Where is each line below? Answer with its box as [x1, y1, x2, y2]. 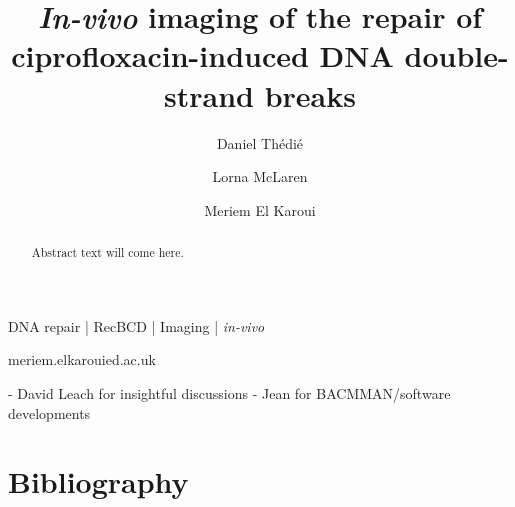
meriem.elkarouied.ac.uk [8, 349, 156, 370]
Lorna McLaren [212, 166, 308, 187]
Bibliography [8, 461, 189, 502]
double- [404, 35, 509, 76]
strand [164, 74, 254, 115]
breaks [264, 74, 356, 115]
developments [8, 402, 91, 423]
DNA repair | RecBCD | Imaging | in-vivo [8, 315, 265, 336]
